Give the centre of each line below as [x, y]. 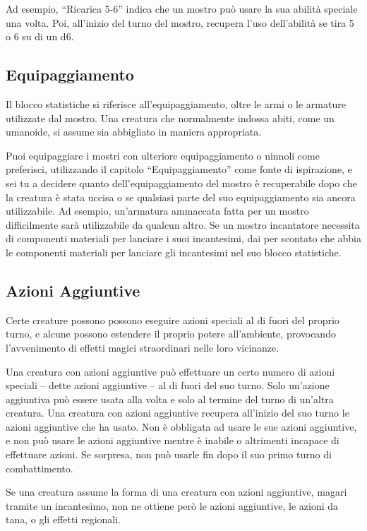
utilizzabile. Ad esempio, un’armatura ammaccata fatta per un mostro [157, 211]
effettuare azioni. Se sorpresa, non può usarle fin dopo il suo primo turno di [169, 454]
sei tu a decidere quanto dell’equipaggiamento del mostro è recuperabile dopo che [181, 183]
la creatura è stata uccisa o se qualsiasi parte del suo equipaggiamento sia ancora [181, 197]
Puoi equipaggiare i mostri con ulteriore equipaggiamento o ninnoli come [163, 155]
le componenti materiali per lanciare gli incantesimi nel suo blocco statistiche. [174, 252]
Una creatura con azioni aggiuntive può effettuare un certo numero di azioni [170, 371]
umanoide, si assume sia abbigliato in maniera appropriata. [134, 132]
